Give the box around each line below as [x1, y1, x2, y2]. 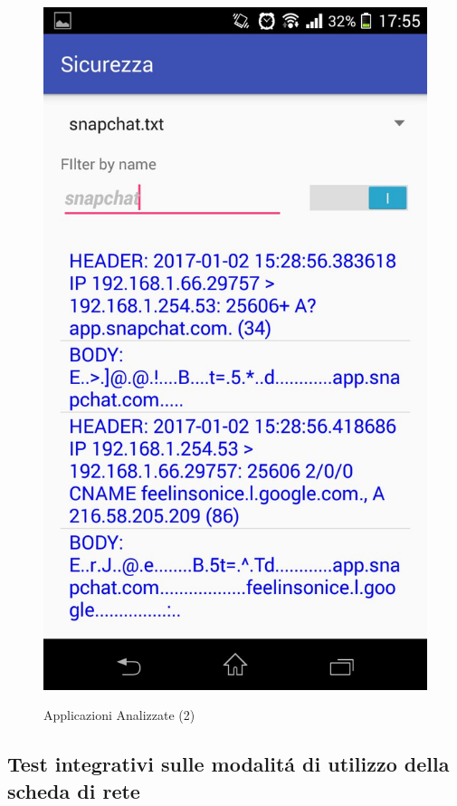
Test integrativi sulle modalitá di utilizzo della [7, 750, 450, 778]
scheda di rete [7, 776, 140, 804]
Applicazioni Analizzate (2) [43, 705, 195, 724]
